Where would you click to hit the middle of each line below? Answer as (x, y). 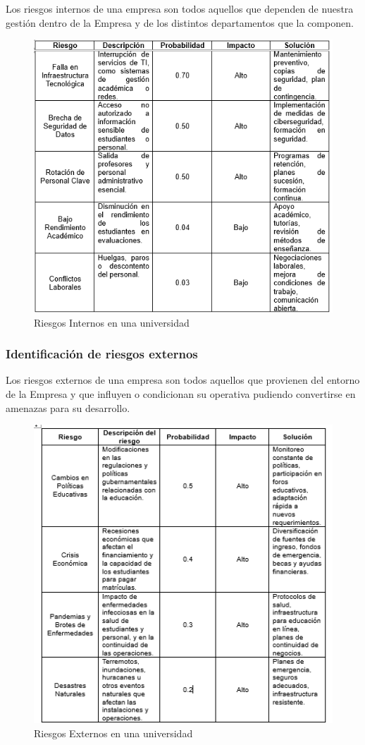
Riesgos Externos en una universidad (113, 733)
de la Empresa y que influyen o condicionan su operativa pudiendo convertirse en (181, 394)
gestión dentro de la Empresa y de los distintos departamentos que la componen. (180, 22)
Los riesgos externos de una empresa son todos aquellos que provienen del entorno (183, 380)
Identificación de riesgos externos (102, 354)
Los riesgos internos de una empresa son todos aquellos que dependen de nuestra (180, 8)
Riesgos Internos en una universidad (112, 322)
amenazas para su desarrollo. (68, 407)
